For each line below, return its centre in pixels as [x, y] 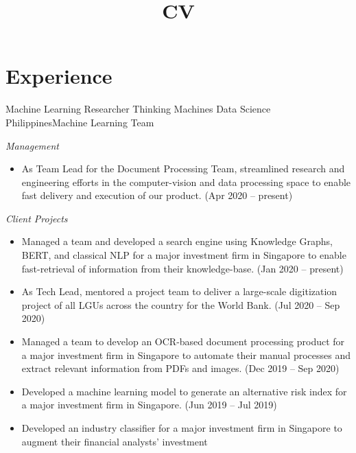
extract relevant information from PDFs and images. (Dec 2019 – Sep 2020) [180, 368]
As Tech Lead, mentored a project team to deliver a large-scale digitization [179, 291]
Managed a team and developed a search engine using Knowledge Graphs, [177, 241]
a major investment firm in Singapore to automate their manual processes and [186, 355]
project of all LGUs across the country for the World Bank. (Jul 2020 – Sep [181, 304]
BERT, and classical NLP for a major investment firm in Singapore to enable [184, 255]
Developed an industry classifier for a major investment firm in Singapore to [182, 428]
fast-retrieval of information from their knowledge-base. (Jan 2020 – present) [182, 268]
